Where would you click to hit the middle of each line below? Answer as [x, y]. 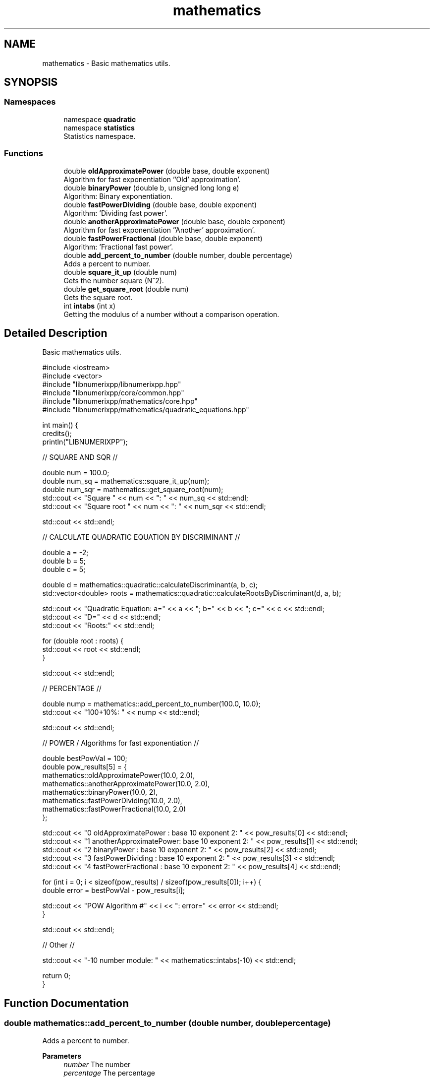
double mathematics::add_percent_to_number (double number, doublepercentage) [167, 1023]
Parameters [62, 1056]
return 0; [56, 976]
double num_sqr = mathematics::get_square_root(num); [133, 490]
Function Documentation [66, 1003]
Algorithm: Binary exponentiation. [118, 196]
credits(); [57, 434]
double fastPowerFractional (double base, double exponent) [163, 238]
